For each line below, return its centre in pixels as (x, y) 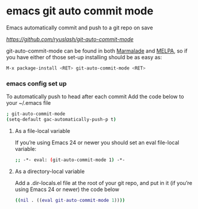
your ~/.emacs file (28, 103)
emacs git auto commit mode (80, 11)
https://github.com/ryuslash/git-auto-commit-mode (70, 39)
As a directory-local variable (50, 171)
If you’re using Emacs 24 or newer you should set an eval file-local (97, 143)
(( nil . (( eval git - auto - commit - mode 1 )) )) (70, 200)
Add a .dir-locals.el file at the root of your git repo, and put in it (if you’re (103, 183)
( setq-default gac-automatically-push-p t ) (61, 119)
